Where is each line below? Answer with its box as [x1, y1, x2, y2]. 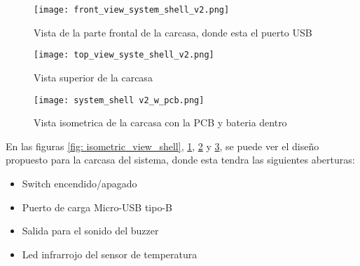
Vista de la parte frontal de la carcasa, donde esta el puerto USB [34, 25, 312, 39]
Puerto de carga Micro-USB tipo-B [22, 199, 172, 214]
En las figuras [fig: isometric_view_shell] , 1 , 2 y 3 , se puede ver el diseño [6, 138, 319, 153]
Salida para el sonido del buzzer [22, 223, 159, 238]
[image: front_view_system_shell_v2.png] [34, 5, 230, 15]
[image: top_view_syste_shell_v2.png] [34, 50, 214, 60]
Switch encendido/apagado [22, 175, 137, 190]
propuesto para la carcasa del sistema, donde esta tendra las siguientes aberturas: [6, 152, 355, 167]
